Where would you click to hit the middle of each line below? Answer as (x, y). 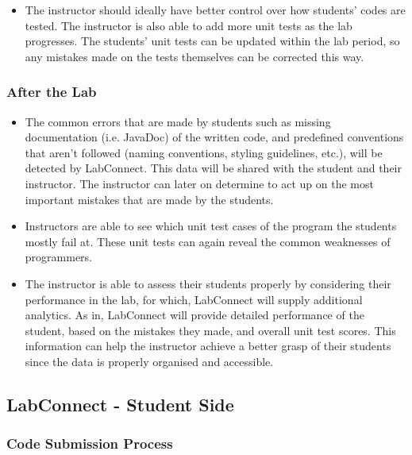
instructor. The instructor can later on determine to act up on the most (199, 183)
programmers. (58, 257)
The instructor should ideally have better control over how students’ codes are (215, 10)
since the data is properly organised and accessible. (149, 361)
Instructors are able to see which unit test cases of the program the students (211, 226)
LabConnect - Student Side (120, 404)
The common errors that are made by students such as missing (178, 121)
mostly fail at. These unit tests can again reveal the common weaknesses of (208, 241)
